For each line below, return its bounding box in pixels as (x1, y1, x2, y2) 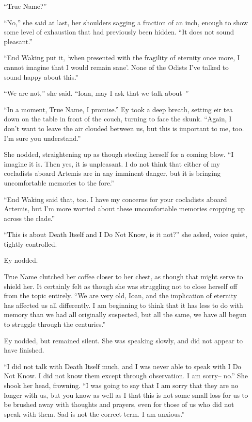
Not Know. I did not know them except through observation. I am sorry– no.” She (4, 371, 248, 381)
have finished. (4, 345, 44, 355)
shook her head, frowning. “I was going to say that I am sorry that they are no (4, 380, 238, 390)
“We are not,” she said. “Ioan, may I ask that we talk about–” (4, 88, 189, 98)
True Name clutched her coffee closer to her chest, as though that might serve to (4, 271, 243, 282)
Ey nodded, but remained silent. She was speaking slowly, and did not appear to (4, 335, 243, 345)
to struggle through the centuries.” (4, 319, 106, 329)
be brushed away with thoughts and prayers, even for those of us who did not (4, 399, 234, 409)
